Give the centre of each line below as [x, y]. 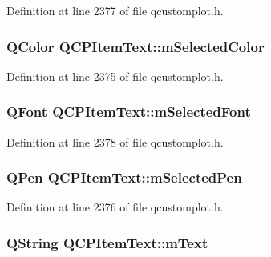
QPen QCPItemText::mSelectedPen [124, 177]
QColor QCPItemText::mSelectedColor [135, 46]
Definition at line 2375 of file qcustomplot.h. [115, 76]
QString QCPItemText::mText [107, 242]
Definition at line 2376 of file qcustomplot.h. [115, 207]
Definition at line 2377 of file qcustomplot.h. [115, 10]
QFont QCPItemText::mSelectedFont [129, 112]
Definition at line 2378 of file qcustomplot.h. [115, 141]
